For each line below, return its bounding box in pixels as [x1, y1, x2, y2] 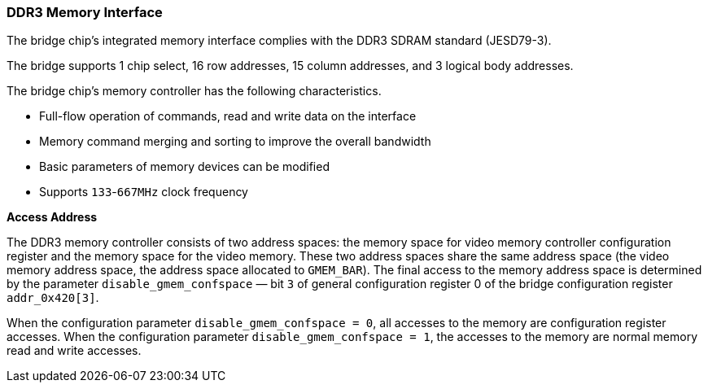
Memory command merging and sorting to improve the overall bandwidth [39, 134, 431, 149]
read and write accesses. [7, 343, 142, 358]
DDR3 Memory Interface [7, 4, 163, 20]
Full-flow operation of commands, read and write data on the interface [39, 109, 417, 124]
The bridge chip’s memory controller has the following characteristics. [7, 84, 382, 98]
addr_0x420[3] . [7, 291, 99, 305]
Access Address [7, 210, 98, 225]
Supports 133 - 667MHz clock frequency [39, 185, 248, 199]
